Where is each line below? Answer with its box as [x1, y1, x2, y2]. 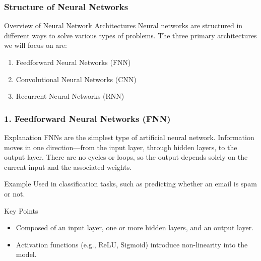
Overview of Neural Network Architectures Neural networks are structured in [4, 20, 243, 31]
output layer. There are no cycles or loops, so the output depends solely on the [4, 152, 248, 162]
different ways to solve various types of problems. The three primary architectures [4, 30, 257, 40]
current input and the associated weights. [4, 161, 132, 172]
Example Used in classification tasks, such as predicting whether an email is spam [4, 178, 257, 189]
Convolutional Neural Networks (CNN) [16, 74, 137, 84]
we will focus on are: [4, 40, 67, 50]
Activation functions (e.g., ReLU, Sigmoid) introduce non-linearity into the [16, 239, 248, 249]
